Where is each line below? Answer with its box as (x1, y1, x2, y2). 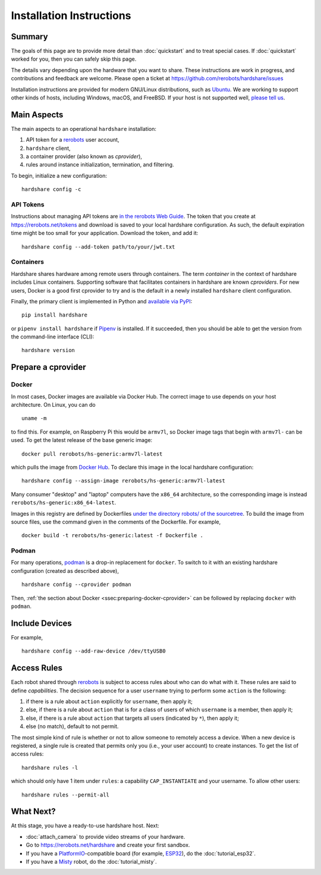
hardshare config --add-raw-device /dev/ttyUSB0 (21, 648, 166, 654)
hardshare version (21, 347, 75, 354)
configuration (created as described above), (11, 567, 119, 574)
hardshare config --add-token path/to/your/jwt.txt (21, 243, 175, 250)
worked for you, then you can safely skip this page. (11, 55, 137, 62)
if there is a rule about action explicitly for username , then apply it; (26, 698, 193, 705)
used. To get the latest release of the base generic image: (11, 437, 153, 444)
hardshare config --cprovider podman (21, 581, 132, 588)
